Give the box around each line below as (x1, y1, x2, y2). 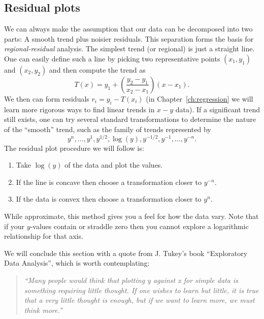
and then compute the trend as (49, 64, 146, 75)
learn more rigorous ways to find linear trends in (4, 104, 155, 114)
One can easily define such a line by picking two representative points (4, 53, 220, 63)
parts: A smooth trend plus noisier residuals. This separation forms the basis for (4, 33, 254, 44)
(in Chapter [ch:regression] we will (146, 93, 253, 104)
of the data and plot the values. (64, 160, 163, 170)
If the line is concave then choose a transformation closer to (16, 176, 202, 187)
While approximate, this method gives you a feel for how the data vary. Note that (4, 211, 259, 221)
